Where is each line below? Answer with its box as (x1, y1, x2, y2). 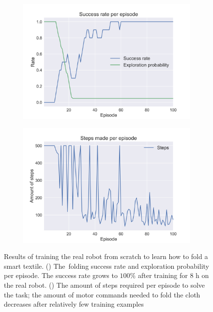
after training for (137, 270, 188, 280)
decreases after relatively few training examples (4, 299, 144, 309)
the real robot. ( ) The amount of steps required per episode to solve (4, 279, 205, 290)
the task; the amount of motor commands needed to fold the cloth (4, 289, 200, 299)
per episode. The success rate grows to (4, 270, 118, 280)
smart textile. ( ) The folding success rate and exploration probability (4, 260, 209, 271)
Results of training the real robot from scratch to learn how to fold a (4, 251, 208, 261)
